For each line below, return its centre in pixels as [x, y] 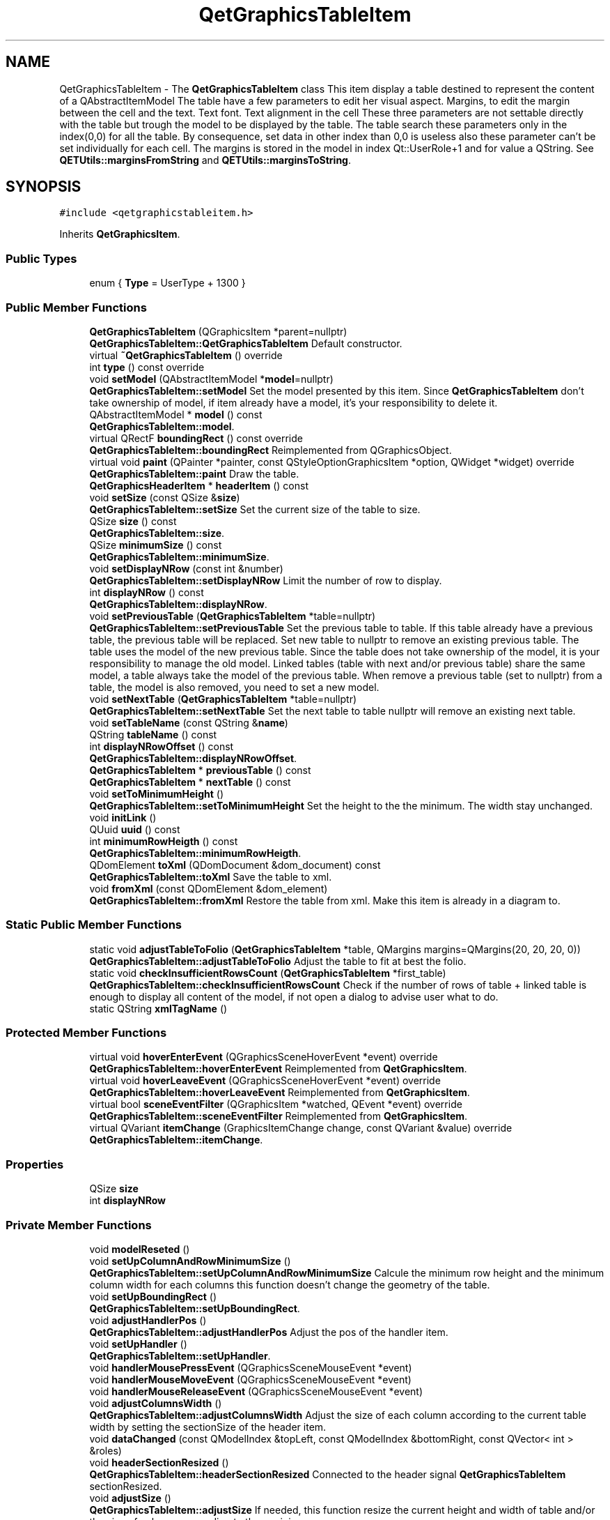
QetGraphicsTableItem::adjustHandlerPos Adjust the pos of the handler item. [269, 1332]
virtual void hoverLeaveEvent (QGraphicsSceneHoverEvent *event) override [265, 1081]
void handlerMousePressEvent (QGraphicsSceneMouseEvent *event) [251, 1367]
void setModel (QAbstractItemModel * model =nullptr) [211, 379]
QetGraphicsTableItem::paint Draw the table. [194, 473]
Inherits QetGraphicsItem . [120, 234]
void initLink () [123, 817]
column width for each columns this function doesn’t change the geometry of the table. [290, 1284]
